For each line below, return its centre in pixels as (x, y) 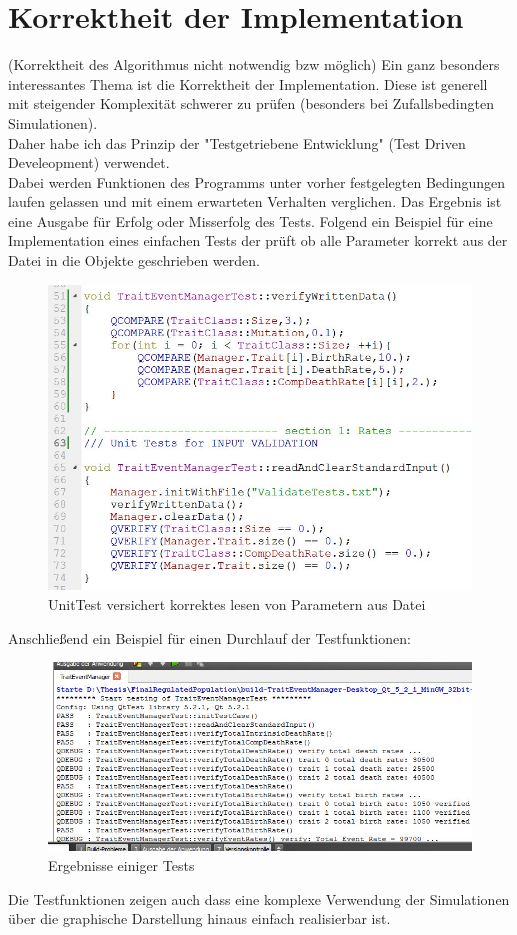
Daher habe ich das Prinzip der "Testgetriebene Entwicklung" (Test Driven (237, 142)
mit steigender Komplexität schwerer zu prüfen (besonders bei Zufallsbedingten (251, 103)
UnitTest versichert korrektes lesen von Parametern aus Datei (237, 603)
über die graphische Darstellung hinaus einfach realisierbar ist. (199, 918)
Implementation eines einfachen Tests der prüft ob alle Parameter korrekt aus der (258, 240)
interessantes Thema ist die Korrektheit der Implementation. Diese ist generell (248, 83)
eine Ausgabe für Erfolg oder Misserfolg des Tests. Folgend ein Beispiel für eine (250, 220)
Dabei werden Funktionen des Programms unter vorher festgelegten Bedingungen (257, 181)
